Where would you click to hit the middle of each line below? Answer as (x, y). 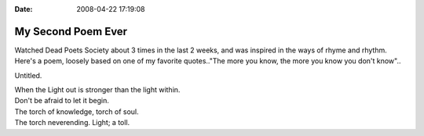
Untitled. (28, 75)
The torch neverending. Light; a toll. (72, 123)
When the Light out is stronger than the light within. (97, 90)
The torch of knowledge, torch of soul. (77, 111)
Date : (24, 9)
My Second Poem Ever (71, 31)
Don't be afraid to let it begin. (62, 101)
